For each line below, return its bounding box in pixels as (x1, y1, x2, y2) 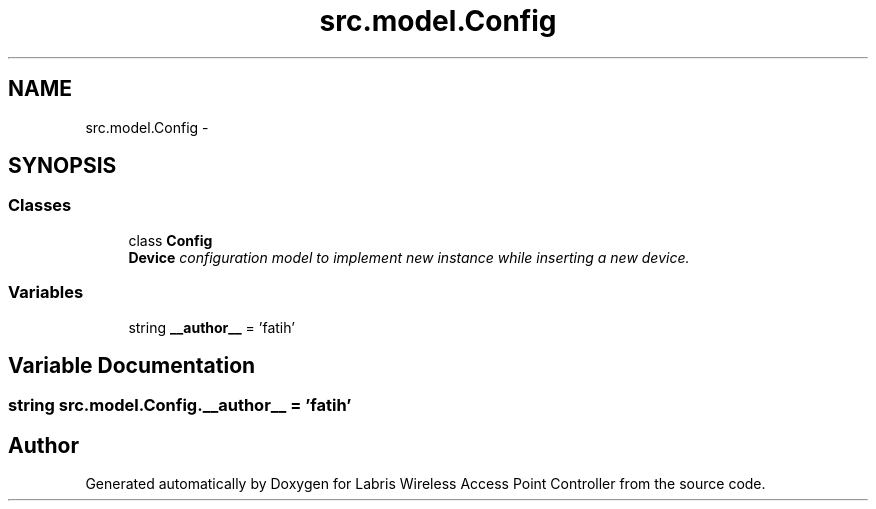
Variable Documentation (8, 352, 256, 378)
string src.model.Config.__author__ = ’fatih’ (8, 395, 352, 416)
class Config (128, 231, 213, 249)
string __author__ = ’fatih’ (128, 318, 295, 336)
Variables (8, 282, 84, 303)
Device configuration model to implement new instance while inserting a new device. (128, 248, 690, 266)
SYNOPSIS (8, 153, 117, 179)
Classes (8, 195, 72, 216)
